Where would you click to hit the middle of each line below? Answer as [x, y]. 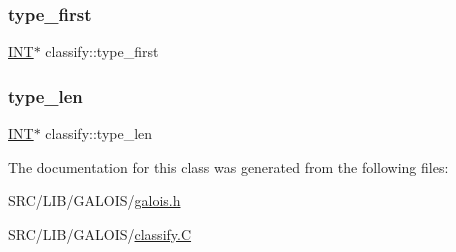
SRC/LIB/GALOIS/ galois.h [94, 200]
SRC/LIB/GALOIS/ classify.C [100, 233]
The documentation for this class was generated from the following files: [228, 166]
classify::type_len [99, 133]
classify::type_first [102, 51]
